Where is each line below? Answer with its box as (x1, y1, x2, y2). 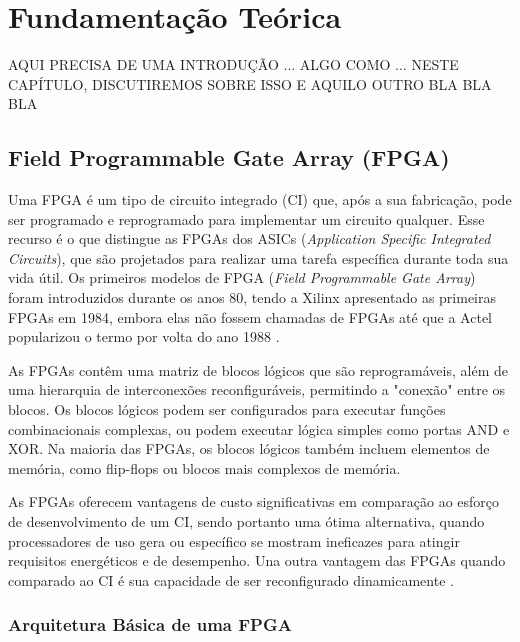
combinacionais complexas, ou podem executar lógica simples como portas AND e (8, 418, 510, 439)
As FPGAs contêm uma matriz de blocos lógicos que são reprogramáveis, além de (8, 359, 508, 380)
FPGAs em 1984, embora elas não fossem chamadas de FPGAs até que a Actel (8, 306, 492, 327)
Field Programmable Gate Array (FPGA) (8, 142, 450, 173)
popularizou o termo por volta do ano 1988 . (8, 326, 280, 347)
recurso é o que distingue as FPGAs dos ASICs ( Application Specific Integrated (8, 228, 491, 249)
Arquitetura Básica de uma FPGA (8, 612, 292, 637)
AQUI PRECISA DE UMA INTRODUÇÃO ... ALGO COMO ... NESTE (8, 54, 459, 75)
